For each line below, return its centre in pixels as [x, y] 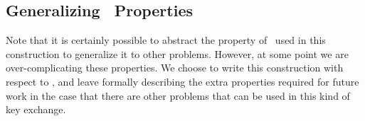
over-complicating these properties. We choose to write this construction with [175, 68]
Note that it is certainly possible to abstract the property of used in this [166, 40]
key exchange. [36, 109]
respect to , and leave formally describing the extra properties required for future [182, 81]
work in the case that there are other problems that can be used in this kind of [178, 95]
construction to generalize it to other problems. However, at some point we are [177, 53]
